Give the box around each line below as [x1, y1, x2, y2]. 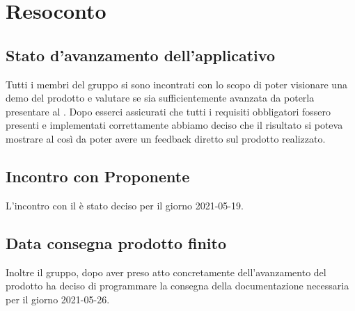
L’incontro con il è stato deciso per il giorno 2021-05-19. [6, 198, 244, 212]
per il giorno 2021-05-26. [6, 292, 110, 306]
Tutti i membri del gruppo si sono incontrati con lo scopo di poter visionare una [6, 77, 347, 91]
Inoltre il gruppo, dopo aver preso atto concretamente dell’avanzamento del [6, 264, 326, 279]
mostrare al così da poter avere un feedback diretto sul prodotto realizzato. [6, 131, 326, 145]
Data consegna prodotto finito [6, 232, 227, 253]
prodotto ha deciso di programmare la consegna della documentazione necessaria [6, 278, 349, 293]
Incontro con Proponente [6, 165, 190, 186]
